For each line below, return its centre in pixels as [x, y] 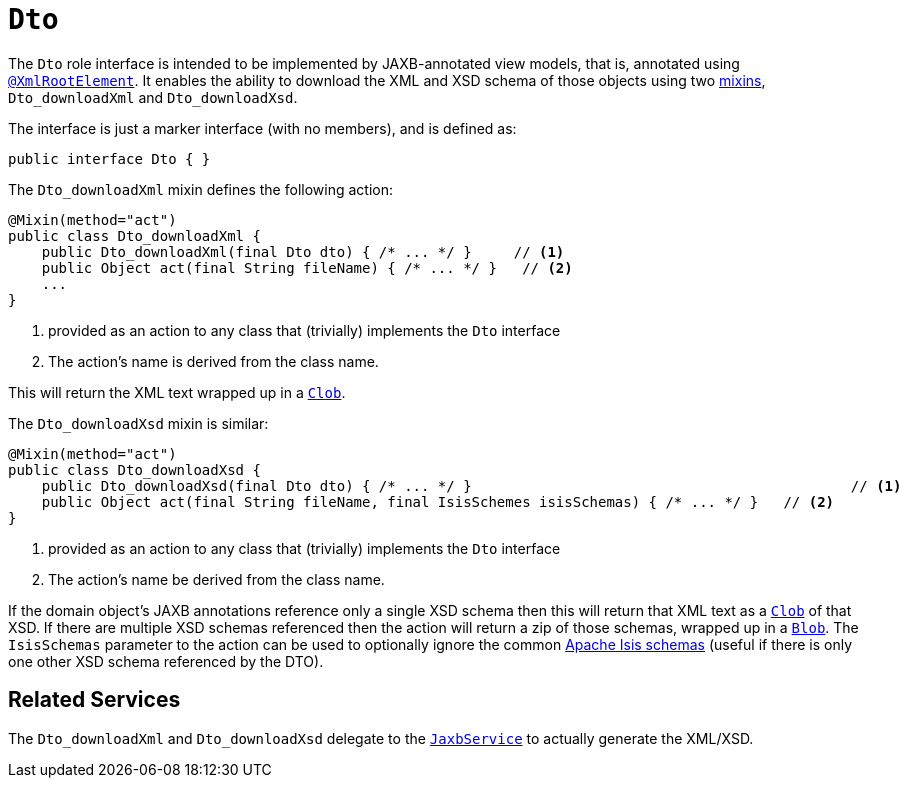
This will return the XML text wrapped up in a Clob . [177, 392]
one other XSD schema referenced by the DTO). [166, 661]
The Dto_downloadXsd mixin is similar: [138, 423]
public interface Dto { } [109, 158]
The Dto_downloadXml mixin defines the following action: [200, 189]
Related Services [94, 700]
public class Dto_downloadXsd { [134, 469]
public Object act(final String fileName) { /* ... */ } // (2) [307, 267]
